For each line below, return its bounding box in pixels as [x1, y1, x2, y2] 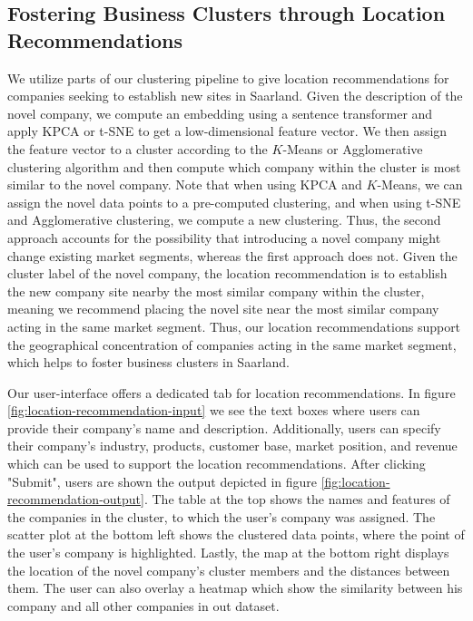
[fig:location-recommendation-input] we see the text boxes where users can [7, 401, 420, 420]
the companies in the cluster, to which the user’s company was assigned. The [7, 507, 436, 526]
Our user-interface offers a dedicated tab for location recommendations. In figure [7, 383, 456, 402]
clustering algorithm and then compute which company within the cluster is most [7, 157, 461, 176]
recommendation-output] [7, 490, 144, 509]
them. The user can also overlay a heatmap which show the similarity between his [7, 578, 463, 597]
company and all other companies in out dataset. [7, 596, 280, 615]
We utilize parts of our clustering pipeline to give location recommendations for [7, 68, 449, 87]
